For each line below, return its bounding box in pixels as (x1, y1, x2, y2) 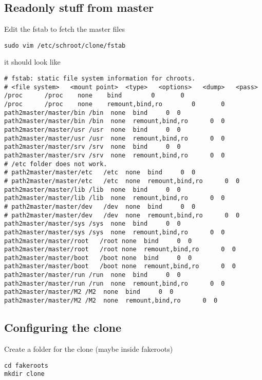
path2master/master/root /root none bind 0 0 (4, 237, 192, 245)
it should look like (4, 56, 61, 67)
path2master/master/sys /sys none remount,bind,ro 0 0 (4, 228, 225, 236)
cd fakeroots (4, 362, 48, 369)
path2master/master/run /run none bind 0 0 (4, 271, 181, 279)
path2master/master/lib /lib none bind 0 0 (4, 186, 181, 193)
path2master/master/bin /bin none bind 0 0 (4, 109, 181, 116)
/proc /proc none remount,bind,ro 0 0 (4, 101, 225, 108)
